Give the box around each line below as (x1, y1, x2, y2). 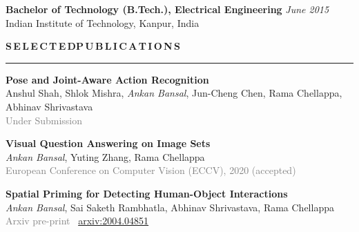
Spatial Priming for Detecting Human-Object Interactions (6, 186, 288, 200)
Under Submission (6, 113, 83, 127)
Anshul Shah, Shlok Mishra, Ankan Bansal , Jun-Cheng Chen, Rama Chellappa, (6, 86, 342, 100)
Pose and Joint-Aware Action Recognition (6, 72, 209, 86)
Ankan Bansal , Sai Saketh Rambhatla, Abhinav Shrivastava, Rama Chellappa (6, 200, 334, 214)
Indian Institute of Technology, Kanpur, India (6, 15, 200, 30)
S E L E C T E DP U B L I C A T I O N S (6, 39, 180, 53)
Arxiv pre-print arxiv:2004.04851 (6, 213, 149, 228)
